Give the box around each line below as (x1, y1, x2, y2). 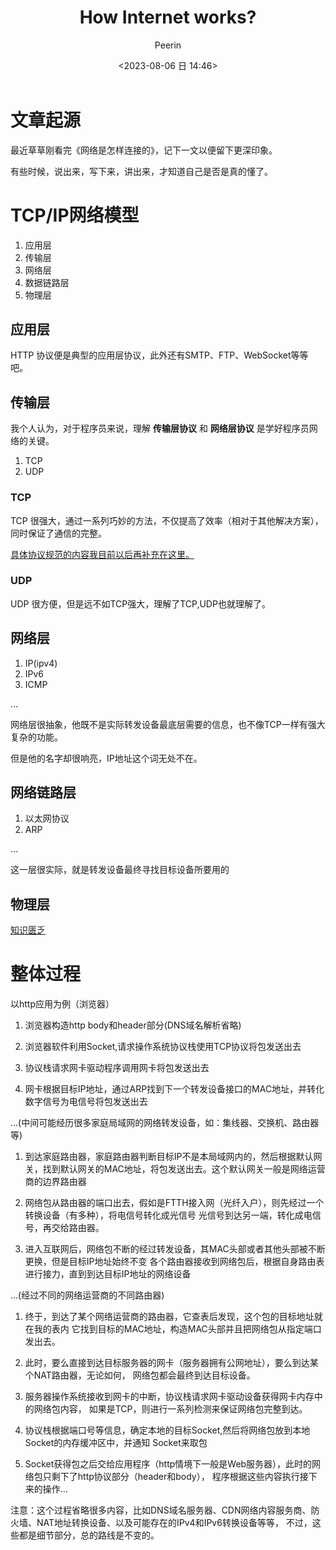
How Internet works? (79, 6, 257, 29)
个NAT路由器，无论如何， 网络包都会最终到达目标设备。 (24, 1369, 256, 1381)
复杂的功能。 (10, 731, 63, 743)
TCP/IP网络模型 (10, 204, 140, 226)
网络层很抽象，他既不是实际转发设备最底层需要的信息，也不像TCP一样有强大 (10, 718, 326, 730)
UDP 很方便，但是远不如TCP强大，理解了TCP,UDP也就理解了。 (10, 597, 271, 610)
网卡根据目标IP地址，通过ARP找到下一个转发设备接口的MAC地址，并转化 (24, 1083, 325, 1095)
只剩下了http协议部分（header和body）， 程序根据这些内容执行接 (42, 1471, 309, 1483)
